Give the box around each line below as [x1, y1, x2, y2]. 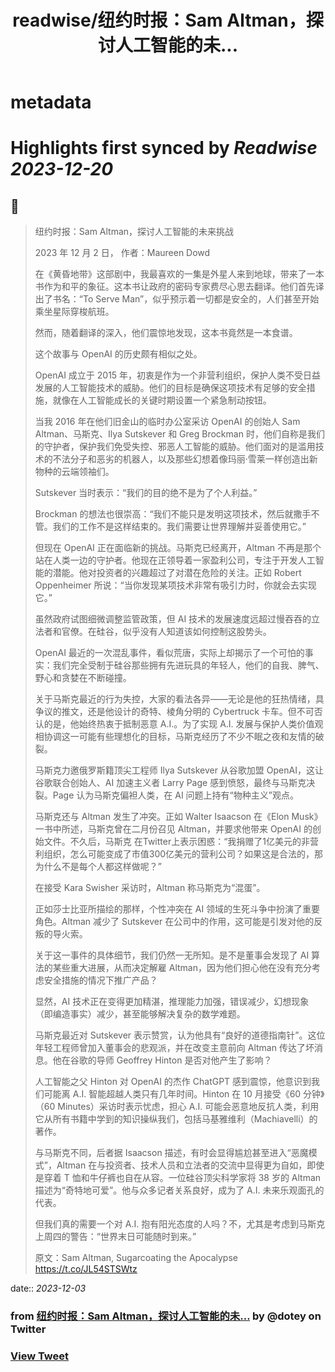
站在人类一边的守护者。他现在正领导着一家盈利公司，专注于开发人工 [34, 554, 316, 566]
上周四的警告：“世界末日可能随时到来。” [34, 1231, 197, 1243]
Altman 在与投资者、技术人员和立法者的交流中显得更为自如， [56, 1159, 308, 1171]
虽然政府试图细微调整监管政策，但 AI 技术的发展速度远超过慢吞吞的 [34, 613, 312, 625]
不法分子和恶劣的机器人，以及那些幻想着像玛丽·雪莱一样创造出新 [52, 453, 318, 465]
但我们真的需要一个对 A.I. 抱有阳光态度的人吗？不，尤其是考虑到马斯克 [34, 1218, 326, 1230]
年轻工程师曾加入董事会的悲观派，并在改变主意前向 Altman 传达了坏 [34, 1042, 315, 1054]
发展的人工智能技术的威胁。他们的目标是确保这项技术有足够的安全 [34, 382, 307, 394]
